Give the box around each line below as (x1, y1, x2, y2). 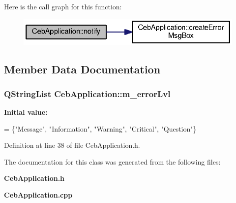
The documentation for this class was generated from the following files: (4, 156, 221, 167)
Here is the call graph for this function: (4, 1, 122, 11)
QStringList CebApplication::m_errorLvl (4, 87, 171, 100)
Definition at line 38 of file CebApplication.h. (4, 140, 140, 150)
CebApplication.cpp (4, 189, 73, 200)
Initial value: (4, 106, 48, 117)
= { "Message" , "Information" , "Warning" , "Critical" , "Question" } (4, 123, 197, 134)
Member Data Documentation (4, 62, 161, 77)
